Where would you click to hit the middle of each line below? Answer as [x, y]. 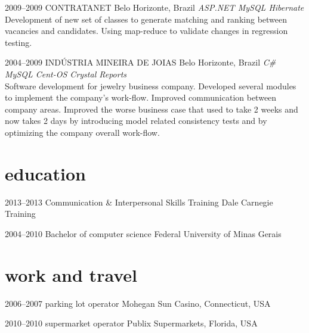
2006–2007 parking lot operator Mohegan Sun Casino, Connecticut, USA [138, 303]
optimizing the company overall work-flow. [82, 132]
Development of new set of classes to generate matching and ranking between [146, 19]
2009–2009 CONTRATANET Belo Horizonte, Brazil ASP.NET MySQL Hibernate [154, 7]
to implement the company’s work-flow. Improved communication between [141, 97]
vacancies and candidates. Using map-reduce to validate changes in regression [146, 31]
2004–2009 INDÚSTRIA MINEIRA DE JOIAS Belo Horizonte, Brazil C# [140, 62]
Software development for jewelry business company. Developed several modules [151, 85]
